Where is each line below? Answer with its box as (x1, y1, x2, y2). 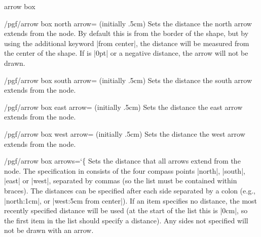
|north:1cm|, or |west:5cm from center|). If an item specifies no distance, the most (4, 195, 257, 206)
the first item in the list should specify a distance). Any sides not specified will (4, 215, 248, 225)
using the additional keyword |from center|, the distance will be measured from (4, 37, 249, 48)
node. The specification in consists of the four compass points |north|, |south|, (4, 165, 245, 176)
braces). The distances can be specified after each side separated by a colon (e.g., (4, 185, 255, 195)
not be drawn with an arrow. (4, 225, 94, 235)
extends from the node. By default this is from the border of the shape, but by (4, 28, 249, 38)
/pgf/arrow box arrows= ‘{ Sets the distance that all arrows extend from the (4, 155, 241, 166)
